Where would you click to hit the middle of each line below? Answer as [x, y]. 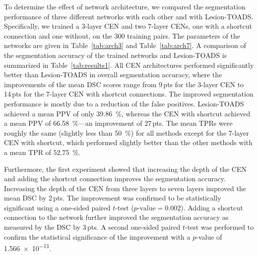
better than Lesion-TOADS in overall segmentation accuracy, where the [113, 75]
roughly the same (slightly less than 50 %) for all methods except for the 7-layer [127, 132]
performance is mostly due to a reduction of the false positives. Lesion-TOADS [124, 103]
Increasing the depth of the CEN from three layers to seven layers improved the [125, 188]
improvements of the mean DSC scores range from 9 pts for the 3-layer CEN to [124, 84]
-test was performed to [219, 227]
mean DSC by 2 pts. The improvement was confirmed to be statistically [113, 198]
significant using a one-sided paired [57, 207]
